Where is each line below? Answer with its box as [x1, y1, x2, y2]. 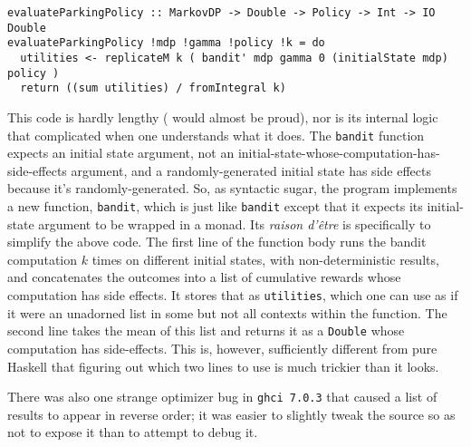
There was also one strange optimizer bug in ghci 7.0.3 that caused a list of [7, 387, 437, 406]
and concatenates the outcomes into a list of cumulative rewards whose [7, 267, 401, 287]
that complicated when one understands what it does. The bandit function [7, 125, 425, 144]
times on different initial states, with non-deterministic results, [91, 249, 439, 268]
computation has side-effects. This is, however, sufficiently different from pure [7, 338, 437, 357]
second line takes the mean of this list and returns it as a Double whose [7, 321, 405, 340]
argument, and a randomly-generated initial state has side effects [71, 160, 431, 180]
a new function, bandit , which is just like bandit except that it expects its [7, 196, 423, 215]
